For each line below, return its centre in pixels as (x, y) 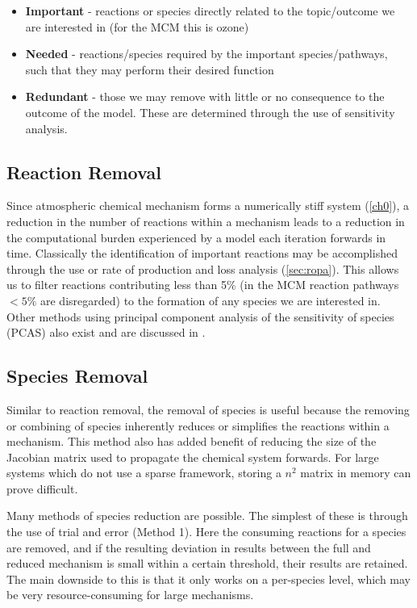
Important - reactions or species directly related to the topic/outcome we (210, 10)
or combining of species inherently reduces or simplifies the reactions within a (198, 425)
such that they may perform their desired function (150, 69)
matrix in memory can (356, 473)
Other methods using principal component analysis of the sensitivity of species (200, 316)
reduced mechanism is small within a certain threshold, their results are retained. (207, 563)
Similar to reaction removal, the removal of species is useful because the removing (208, 409)
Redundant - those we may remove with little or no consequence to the (205, 96)
